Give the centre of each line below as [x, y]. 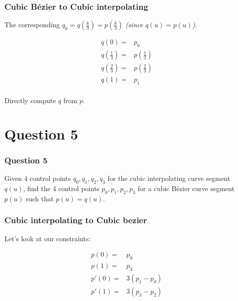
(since [134, 25]
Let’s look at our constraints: [48, 238]
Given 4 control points [38, 178]
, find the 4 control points [61, 188]
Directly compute [30, 100]
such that [40, 198]
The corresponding [32, 25]
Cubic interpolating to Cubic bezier [76, 220]
